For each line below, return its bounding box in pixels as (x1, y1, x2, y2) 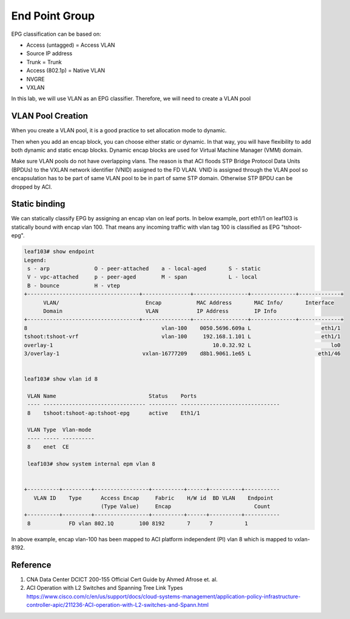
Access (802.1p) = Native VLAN (26, 67, 106, 74)
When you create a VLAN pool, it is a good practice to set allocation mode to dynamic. (11, 127, 227, 134)
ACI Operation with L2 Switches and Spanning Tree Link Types (26, 584, 183, 592)
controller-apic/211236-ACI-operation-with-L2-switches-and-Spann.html (26, 601, 209, 609)
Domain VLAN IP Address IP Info (43, 307, 277, 314)
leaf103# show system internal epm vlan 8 (27, 460, 156, 467)
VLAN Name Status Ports (27, 392, 197, 399)
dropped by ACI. (11, 183, 53, 191)
